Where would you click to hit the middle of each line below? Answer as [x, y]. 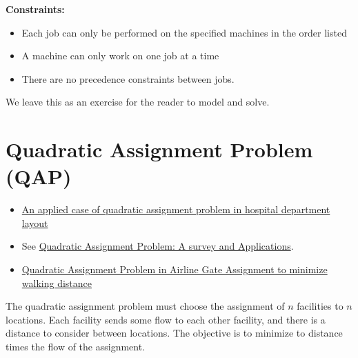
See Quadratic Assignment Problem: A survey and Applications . [158, 246]
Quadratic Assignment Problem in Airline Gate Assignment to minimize [175, 269]
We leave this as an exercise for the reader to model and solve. [138, 102]
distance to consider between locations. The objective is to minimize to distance [174, 333]
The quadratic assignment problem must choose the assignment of [145, 306]
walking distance [57, 282]
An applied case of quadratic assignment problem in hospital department [176, 209]
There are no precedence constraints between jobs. [128, 78]
